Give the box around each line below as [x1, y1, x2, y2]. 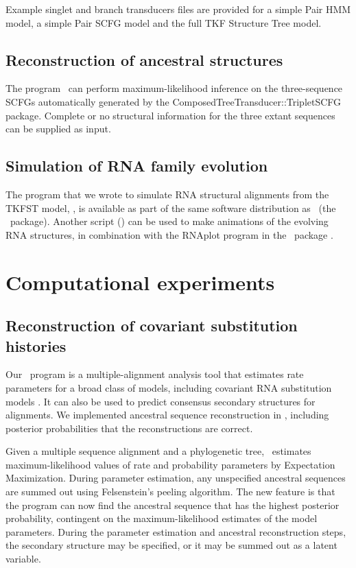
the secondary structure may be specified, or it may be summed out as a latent [5, 538, 337, 552]
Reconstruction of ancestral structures [5, 49, 283, 70]
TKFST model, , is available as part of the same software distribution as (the [5, 200, 336, 215]
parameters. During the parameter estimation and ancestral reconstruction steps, [5, 524, 346, 539]
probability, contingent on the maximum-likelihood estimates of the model [5, 511, 318, 525]
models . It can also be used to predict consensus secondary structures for [5, 394, 316, 408]
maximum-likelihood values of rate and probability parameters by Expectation [5, 457, 335, 471]
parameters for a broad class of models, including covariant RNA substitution [5, 380, 332, 394]
